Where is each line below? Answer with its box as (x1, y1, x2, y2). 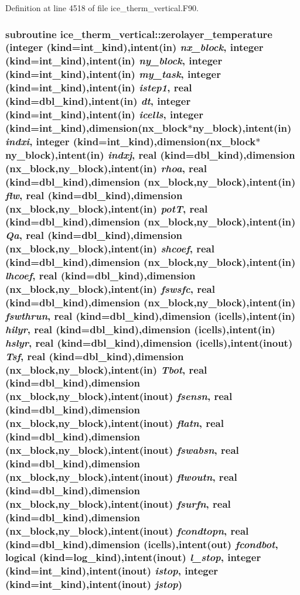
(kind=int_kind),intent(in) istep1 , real (5, 80, 192, 95)
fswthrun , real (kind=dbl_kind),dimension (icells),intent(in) (5, 308, 296, 323)
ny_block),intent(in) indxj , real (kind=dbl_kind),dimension (5, 147, 295, 162)
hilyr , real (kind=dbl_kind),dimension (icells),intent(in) (5, 322, 275, 336)
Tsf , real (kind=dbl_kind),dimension (5, 348, 184, 363)
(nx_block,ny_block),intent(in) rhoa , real (5, 160, 207, 175)
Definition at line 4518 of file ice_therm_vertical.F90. (5, 2, 199, 13)
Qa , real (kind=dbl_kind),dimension (5, 228, 182, 242)
